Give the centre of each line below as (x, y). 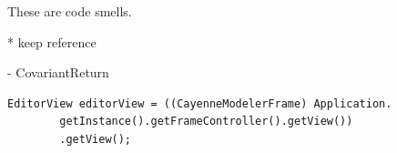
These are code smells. (70, 11)
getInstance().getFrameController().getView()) (206, 122)
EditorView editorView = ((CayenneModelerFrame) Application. (200, 103)
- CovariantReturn (58, 72)
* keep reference (52, 41)
